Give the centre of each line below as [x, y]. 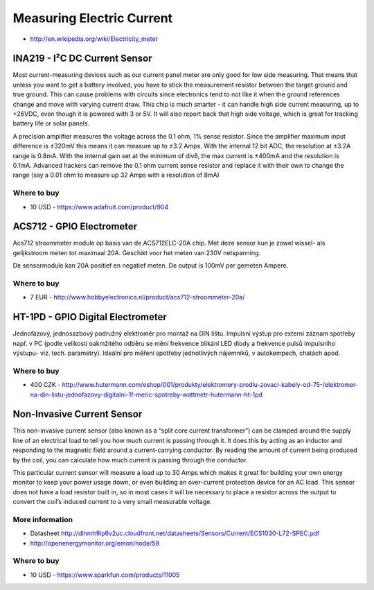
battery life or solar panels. [51, 123]
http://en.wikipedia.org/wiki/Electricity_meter [94, 39]
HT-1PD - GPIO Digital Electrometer [90, 317]
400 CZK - [45, 385]
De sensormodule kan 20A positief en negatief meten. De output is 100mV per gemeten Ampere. [151, 266]
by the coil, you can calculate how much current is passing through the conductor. [130, 460]
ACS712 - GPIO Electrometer [75, 226]
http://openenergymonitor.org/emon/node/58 [95, 543]
